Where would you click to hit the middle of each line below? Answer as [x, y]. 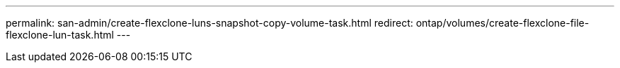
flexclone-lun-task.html [60, 35]
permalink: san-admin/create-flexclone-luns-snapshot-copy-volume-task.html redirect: [209, 23]
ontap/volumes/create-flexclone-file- [503, 23]
